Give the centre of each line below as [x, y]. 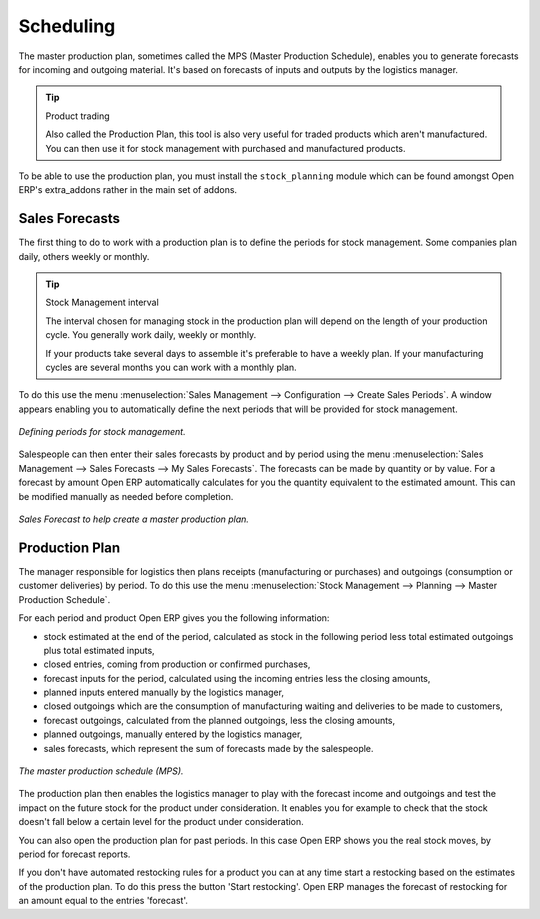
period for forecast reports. [74, 854]
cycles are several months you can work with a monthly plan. [171, 367]
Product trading [77, 116]
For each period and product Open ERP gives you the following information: [174, 618]
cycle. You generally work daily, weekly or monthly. [151, 335]
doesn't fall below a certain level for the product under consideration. [161, 822]
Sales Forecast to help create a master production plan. [134, 519]
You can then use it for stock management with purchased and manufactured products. [225, 148]
